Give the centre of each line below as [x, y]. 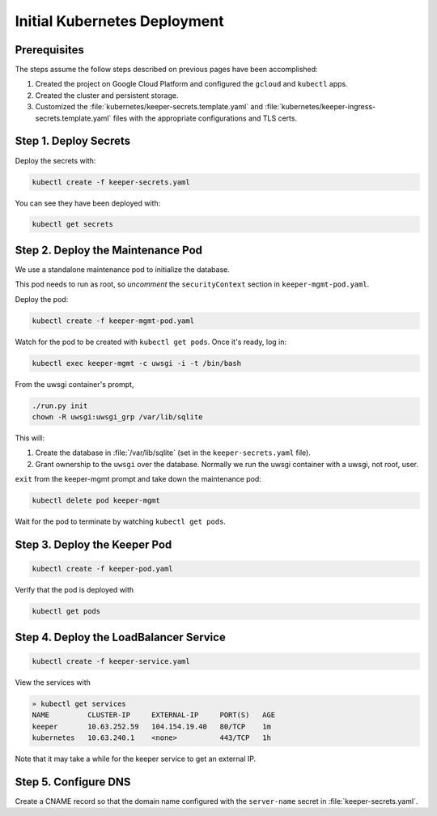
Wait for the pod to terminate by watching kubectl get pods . [121, 521]
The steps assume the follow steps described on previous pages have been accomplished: [167, 70]
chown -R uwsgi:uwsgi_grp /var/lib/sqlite [117, 417]
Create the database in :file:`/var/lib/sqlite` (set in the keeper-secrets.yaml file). [173, 453]
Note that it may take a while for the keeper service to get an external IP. [136, 759]
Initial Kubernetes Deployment [119, 21]
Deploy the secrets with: [55, 160]
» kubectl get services [79, 703]
